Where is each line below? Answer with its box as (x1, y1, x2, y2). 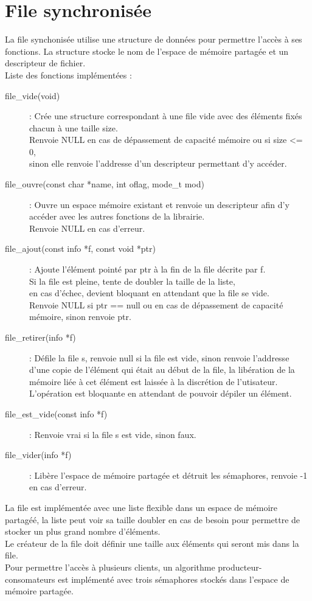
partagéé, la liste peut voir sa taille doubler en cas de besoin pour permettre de (5, 513, 300, 526)
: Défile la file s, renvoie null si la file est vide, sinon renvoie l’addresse (29, 351, 289, 364)
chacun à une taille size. (29, 121, 118, 134)
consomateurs (5, 572, 55, 585)
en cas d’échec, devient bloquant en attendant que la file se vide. (29, 287, 269, 299)
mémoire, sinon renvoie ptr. (29, 310, 131, 323)
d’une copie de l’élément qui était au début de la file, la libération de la (29, 363, 295, 376)
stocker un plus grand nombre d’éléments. (5, 525, 161, 538)
